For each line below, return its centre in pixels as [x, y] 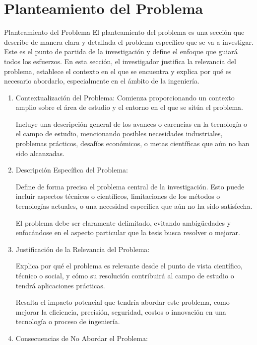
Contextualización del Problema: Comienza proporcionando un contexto [125, 97]
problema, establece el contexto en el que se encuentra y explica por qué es [118, 71]
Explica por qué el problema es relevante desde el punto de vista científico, [129, 266]
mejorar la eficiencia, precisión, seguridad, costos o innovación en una [121, 311]
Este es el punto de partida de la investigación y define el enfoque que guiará [121, 51]
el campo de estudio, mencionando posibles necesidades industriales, [119, 133]
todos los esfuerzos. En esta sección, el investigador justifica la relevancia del [120, 61]
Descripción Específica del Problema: [72, 170]
